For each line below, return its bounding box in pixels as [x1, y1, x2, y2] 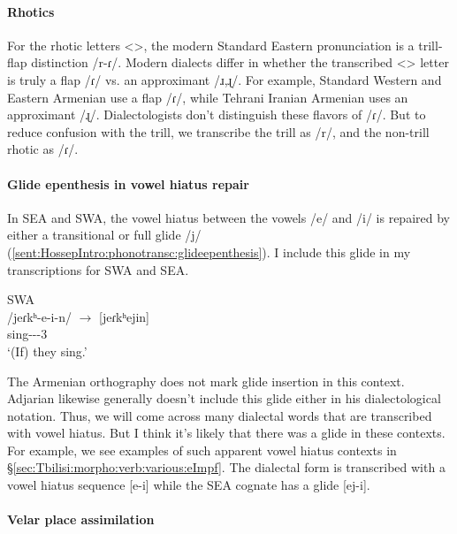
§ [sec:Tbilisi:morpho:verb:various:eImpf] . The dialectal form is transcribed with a [7, 458, 446, 477]
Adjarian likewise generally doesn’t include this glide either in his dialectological [7, 389, 441, 408]
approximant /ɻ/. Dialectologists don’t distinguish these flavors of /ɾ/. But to [7, 105, 426, 124]
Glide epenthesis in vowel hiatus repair [7, 174, 249, 193]
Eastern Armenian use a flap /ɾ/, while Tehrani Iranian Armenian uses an [7, 88, 408, 106]
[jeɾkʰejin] [98, 307, 150, 325]
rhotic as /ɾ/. [7, 140, 79, 158]
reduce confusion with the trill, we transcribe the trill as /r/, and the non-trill [7, 122, 430, 141]
